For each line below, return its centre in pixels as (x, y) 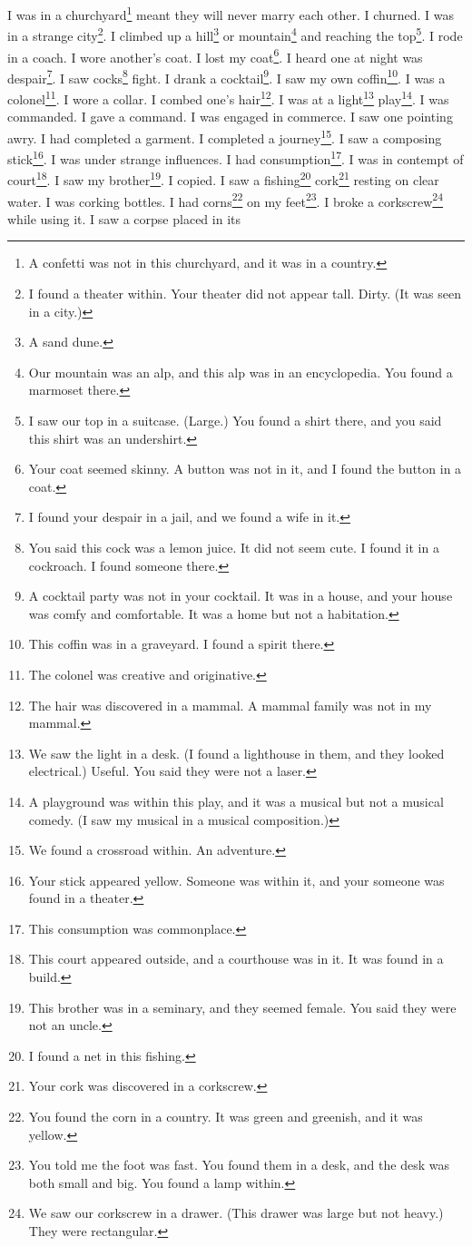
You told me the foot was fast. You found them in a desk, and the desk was (239, 1165)
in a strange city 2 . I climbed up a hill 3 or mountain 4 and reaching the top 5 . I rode (235, 34)
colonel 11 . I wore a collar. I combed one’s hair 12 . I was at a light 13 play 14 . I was (228, 98)
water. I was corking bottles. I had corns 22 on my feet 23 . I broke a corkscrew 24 (226, 200)
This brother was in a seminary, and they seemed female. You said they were (242, 1007)
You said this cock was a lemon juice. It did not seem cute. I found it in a (234, 547)
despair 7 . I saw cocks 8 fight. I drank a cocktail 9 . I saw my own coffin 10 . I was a (226, 76)
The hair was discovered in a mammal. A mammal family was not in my (230, 705)
